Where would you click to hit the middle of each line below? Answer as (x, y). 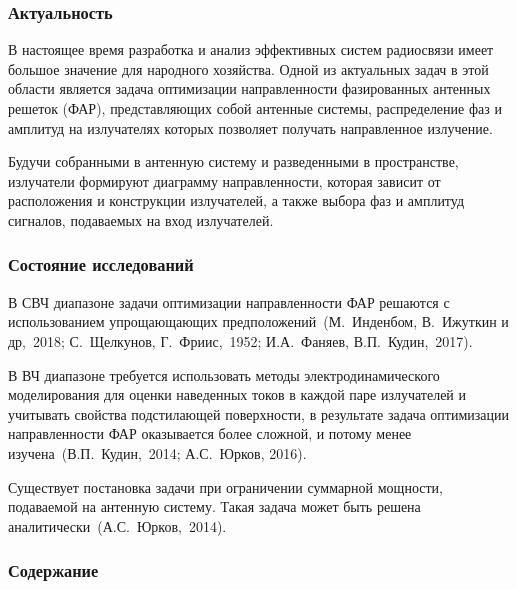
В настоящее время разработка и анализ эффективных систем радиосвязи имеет (251, 49)
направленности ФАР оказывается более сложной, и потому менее (210, 433)
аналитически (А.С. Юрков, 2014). (117, 525)
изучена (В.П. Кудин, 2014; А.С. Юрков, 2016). (157, 452)
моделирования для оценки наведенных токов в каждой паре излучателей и (237, 394)
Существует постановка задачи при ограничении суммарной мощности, (225, 486)
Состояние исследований (101, 264)
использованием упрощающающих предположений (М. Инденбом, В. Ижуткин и (258, 321)
